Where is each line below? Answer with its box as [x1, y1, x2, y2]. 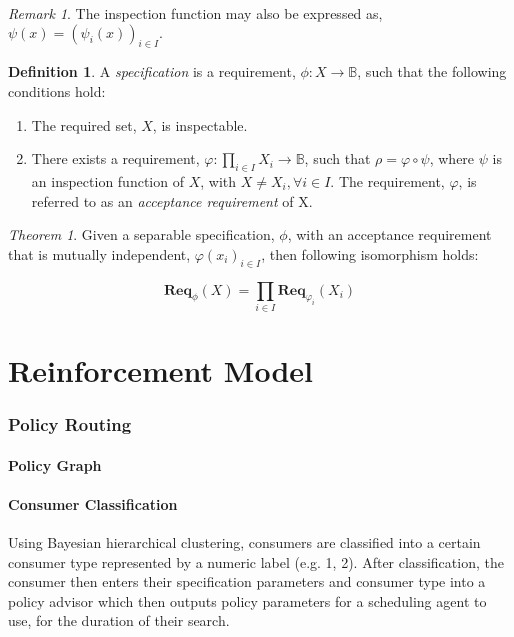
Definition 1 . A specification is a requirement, [8, 61, 296, 82]
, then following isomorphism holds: [261, 243, 479, 264]
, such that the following [357, 61, 507, 82]
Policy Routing [8, 412, 132, 437]
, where [429, 148, 475, 169]
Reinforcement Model [8, 350, 313, 391]
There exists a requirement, [31, 148, 200, 169]
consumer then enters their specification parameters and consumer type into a [8, 571, 486, 592]
